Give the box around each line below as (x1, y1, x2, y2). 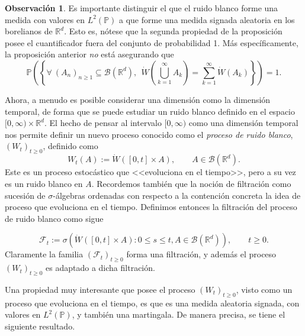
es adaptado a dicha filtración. (46, 261, 155, 274)
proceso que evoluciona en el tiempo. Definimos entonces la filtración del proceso (5, 201, 297, 213)
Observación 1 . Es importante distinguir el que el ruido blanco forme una (5, 2, 278, 14)
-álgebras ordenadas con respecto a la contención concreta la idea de (53, 189, 301, 201)
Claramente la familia (5, 248, 84, 260)
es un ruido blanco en (5, 177, 83, 189)
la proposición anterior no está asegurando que (5, 48, 174, 60)
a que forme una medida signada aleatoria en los (119, 13, 295, 25)
